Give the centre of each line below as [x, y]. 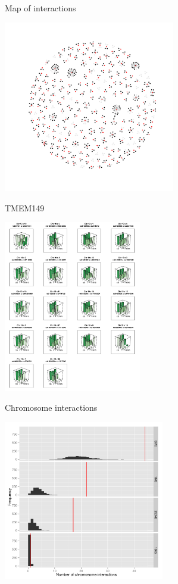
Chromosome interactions [51, 407]
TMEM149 [25, 207]
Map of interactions [40, 8]
